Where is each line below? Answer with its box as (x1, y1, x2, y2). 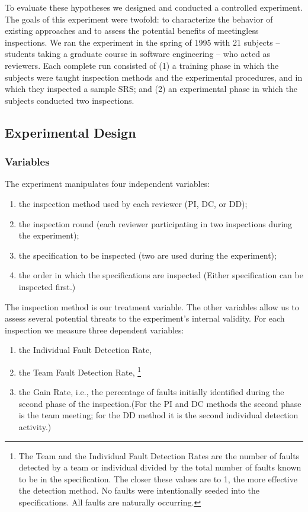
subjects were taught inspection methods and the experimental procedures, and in (5, 71, 303, 83)
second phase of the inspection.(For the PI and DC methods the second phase (18, 397, 301, 409)
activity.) (18, 420, 52, 433)
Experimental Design (5, 123, 136, 141)
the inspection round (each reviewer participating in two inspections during (18, 217, 293, 230)
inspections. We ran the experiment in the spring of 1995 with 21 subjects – (5, 36, 280, 48)
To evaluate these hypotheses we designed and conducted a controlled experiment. (5, 1, 303, 13)
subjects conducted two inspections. (5, 94, 134, 106)
